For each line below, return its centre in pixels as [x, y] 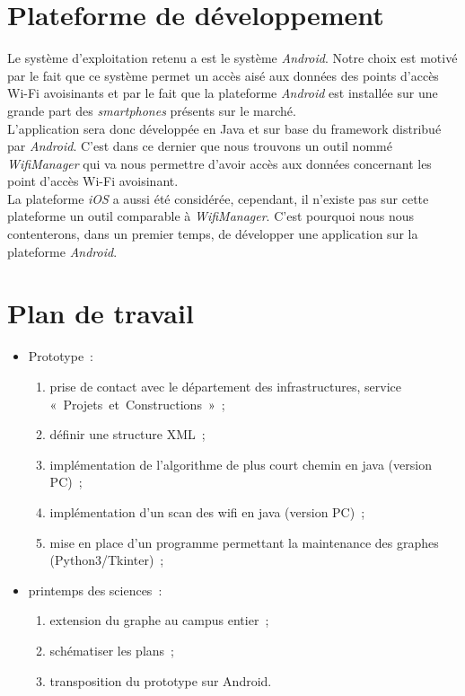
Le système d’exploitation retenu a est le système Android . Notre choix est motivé [232, 58]
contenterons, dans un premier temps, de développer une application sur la [213, 234]
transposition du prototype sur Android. [161, 680]
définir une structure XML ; [127, 434]
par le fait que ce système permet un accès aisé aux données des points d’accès [223, 75]
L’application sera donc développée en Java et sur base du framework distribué [224, 128]
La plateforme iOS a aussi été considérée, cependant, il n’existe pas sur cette [218, 198]
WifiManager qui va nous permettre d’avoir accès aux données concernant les [219, 163]
